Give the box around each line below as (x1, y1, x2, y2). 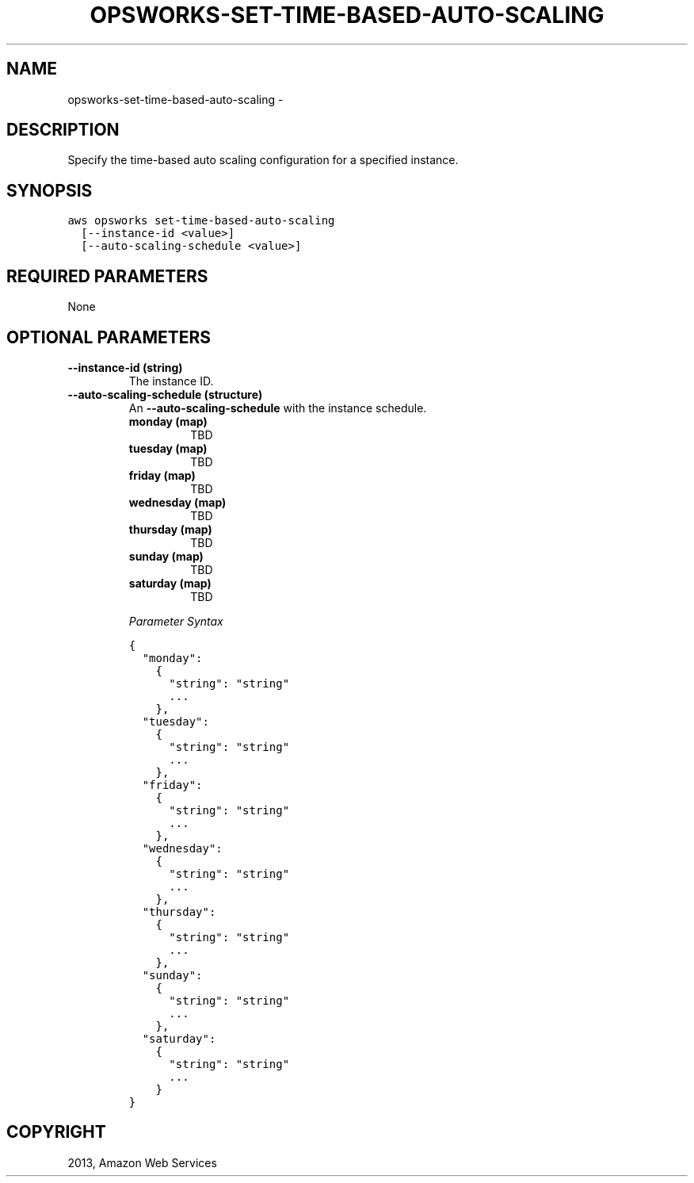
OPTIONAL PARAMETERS (6, 327, 212, 347)
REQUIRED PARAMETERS (6, 266, 208, 286)
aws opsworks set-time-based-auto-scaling (67, 214, 335, 228)
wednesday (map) (128, 495, 227, 509)
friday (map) (128, 468, 196, 482)
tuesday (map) (128, 441, 208, 455)
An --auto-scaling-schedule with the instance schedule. (128, 400, 427, 415)
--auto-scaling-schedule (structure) (67, 387, 263, 401)
